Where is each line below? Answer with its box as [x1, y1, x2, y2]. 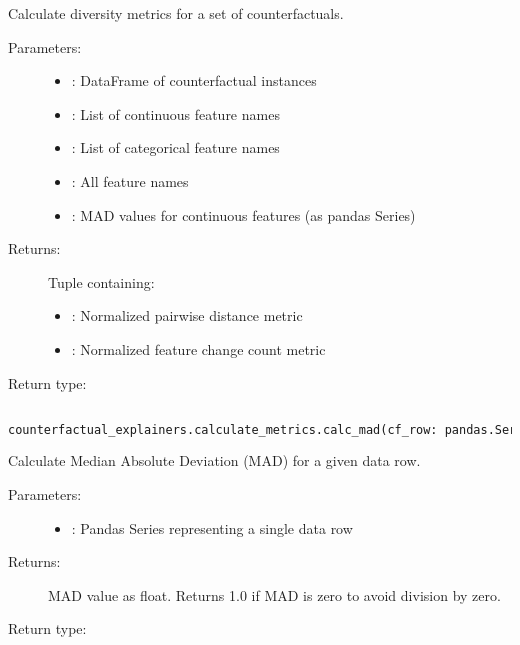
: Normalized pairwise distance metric [71, 305, 303, 326]
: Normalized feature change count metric [71, 338, 326, 359]
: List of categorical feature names [71, 137, 280, 158]
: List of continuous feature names [71, 103, 280, 124]
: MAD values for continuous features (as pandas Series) [71, 204, 416, 225]
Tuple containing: [48, 271, 155, 292]
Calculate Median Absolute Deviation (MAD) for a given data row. [8, 450, 421, 471]
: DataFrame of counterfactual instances [71, 70, 317, 91]
